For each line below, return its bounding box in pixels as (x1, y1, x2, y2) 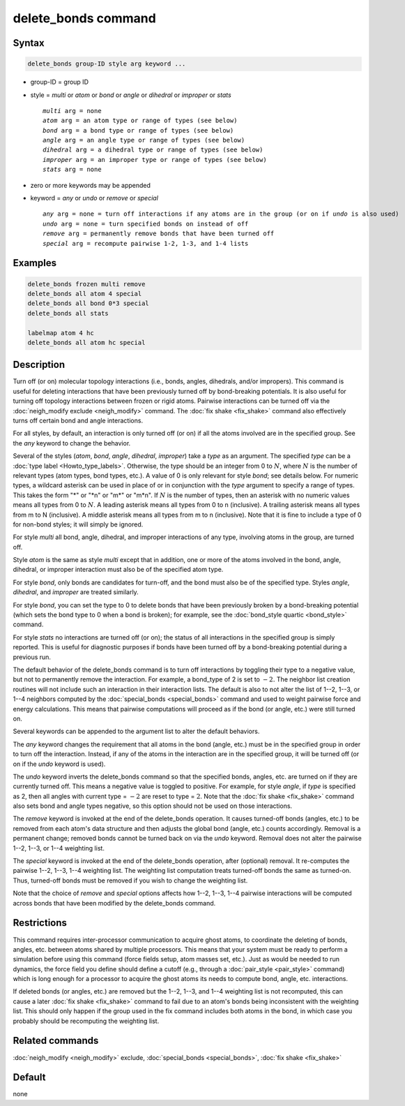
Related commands (13, 1035, 99, 1047)
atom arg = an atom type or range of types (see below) (43, 117, 238, 125)
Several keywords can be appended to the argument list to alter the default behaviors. (13, 727, 260, 736)
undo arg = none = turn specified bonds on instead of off (43, 220, 249, 228)
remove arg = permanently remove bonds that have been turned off (43, 230, 275, 237)
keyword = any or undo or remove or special (30, 194, 158, 202)
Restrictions (13, 917, 68, 929)
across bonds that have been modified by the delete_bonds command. (13, 899, 216, 907)
